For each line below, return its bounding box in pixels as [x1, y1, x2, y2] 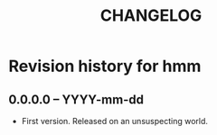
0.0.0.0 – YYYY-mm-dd [8, 92, 144, 107]
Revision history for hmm [8, 56, 202, 76]
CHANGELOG [99, 5, 203, 26]
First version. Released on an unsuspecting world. [21, 116, 209, 126]
